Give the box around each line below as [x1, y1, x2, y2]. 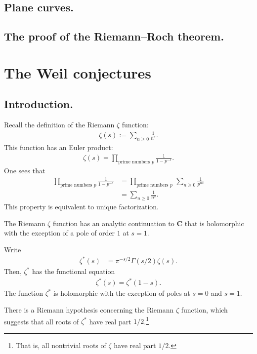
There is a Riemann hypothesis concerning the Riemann [4, 304, 174, 315]
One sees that [4, 165, 45, 176]
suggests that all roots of [4, 316, 79, 326]
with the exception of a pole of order [4, 228, 115, 238]
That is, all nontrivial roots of [15, 340, 106, 350]
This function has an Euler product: [4, 142, 113, 153]
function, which [181, 304, 228, 315]
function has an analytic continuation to [52, 218, 174, 228]
